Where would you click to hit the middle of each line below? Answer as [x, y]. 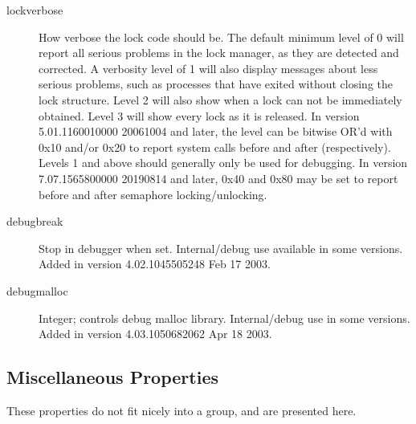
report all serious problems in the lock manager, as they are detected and [219, 53]
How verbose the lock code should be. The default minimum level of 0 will [221, 37]
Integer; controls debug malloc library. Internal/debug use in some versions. [224, 318]
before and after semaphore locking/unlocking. [153, 194]
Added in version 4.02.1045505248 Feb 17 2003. [155, 264]
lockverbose [35, 10]
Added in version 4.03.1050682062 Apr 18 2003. [155, 334]
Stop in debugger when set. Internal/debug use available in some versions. [221, 248]
